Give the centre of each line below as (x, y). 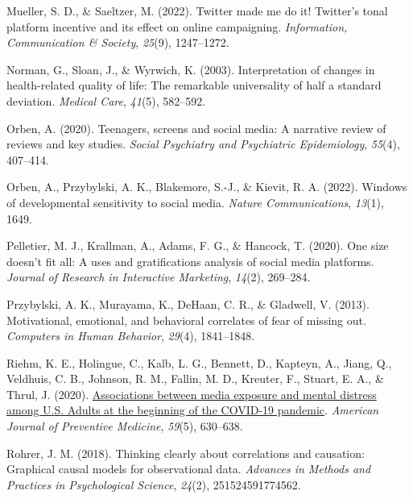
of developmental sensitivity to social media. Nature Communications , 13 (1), (195, 202)
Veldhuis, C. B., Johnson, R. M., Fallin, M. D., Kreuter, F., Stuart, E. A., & (195, 378)
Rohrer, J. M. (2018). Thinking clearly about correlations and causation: (186, 453)
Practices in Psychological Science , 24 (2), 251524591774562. (154, 484)
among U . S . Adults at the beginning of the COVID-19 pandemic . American (193, 410)
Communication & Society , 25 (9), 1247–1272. (118, 42)
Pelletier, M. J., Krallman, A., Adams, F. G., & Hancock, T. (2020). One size (198, 245)
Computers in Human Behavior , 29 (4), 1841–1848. (131, 336)
